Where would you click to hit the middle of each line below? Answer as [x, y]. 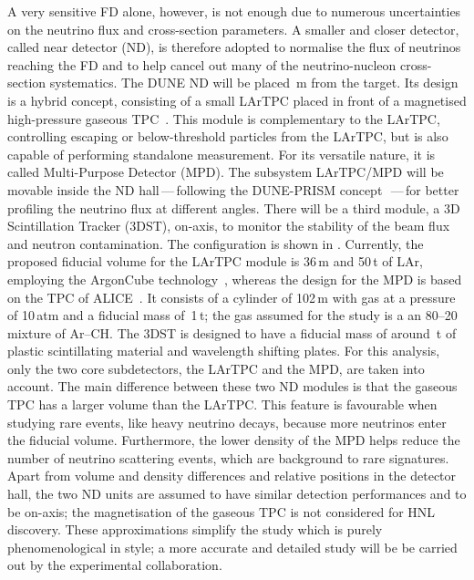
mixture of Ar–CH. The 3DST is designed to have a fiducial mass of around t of [232, 332]
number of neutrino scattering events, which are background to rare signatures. [228, 457]
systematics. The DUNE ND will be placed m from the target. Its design [254, 83]
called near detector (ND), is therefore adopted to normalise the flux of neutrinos [234, 47]
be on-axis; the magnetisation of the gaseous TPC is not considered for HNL [222, 511]
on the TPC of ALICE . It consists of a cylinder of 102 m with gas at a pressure [232, 297]
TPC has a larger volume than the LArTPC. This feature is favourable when [222, 404]
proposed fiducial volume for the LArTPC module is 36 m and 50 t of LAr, [215, 261]
